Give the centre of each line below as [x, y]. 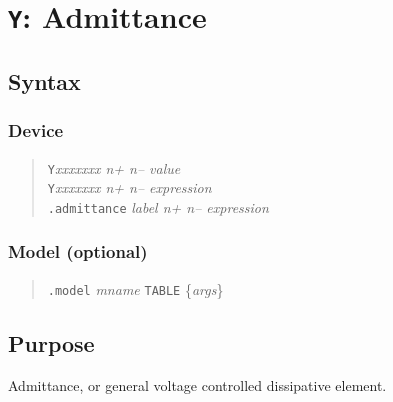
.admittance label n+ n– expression [158, 206]
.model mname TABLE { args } [135, 288]
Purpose [51, 342]
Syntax [44, 80]
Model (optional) [78, 251]
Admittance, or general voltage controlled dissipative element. [197, 384]
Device [36, 130]
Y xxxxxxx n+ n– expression [129, 187]
